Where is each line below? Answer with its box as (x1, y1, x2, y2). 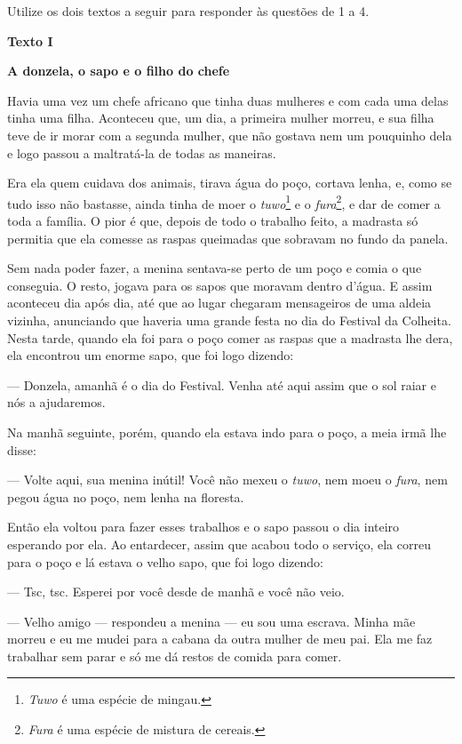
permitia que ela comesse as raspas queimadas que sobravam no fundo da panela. (7, 228, 449, 247)
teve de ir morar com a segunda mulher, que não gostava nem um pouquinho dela (7, 125, 452, 144)
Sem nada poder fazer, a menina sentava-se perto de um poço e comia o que (7, 259, 422, 277)
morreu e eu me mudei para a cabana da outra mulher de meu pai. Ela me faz (7, 629, 433, 648)
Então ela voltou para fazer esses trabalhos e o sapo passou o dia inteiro (7, 517, 400, 536)
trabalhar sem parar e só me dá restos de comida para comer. (7, 646, 342, 665)
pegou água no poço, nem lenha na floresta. (7, 487, 244, 506)
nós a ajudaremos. (7, 393, 106, 412)
